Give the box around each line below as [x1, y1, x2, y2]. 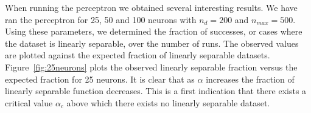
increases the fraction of [206, 72, 295, 85]
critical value [5, 96, 53, 109]
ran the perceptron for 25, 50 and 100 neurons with [5, 13, 197, 26]
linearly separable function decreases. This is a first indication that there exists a [5, 84, 307, 97]
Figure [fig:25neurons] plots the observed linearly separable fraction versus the [5, 60, 298, 73]
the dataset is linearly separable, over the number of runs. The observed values [5, 36, 299, 49]
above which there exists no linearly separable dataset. [66, 96, 270, 109]
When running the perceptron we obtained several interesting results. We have [5, 1, 298, 13]
